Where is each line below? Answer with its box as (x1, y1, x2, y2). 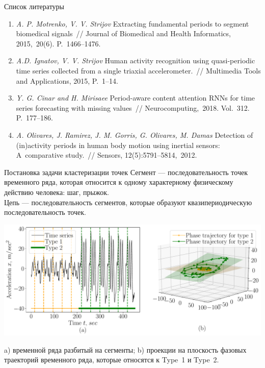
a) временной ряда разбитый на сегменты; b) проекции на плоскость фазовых (4, 344, 247, 355)
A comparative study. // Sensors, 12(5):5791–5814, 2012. (16, 150, 197, 160)
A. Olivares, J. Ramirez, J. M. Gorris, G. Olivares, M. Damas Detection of (16, 129, 253, 140)
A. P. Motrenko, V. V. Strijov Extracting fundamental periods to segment (16, 18, 249, 29)
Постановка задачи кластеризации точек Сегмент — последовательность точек (4, 166, 248, 177)
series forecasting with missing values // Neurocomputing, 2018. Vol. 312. (16, 102, 250, 113)
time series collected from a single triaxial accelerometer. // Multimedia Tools (16, 65, 261, 76)
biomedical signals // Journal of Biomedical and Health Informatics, (16, 28, 231, 39)
